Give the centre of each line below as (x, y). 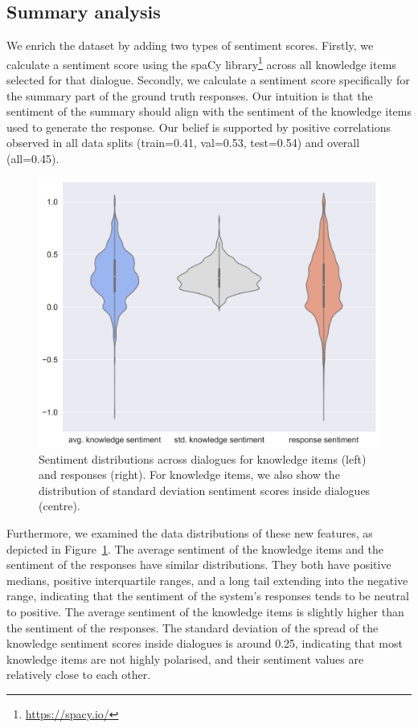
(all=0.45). (33, 159)
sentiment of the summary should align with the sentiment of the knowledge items (209, 111)
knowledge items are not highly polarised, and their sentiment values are (185, 658)
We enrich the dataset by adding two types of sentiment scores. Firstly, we (190, 45)
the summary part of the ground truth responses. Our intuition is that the (190, 95)
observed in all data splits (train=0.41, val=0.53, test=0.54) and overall (183, 143)
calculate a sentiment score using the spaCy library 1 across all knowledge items (201, 63)
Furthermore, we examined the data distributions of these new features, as (190, 532)
